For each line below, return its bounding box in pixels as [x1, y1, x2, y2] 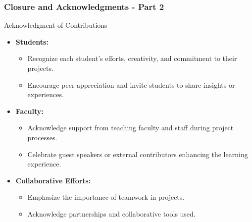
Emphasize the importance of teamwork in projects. [27, 192, 185, 202]
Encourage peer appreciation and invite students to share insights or [27, 79, 235, 90]
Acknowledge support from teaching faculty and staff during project [27, 122, 234, 133]
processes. [27, 132, 57, 142]
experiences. [27, 89, 64, 100]
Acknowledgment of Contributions [4, 20, 107, 30]
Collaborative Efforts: [15, 175, 91, 185]
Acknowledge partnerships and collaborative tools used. [27, 208, 196, 219]
